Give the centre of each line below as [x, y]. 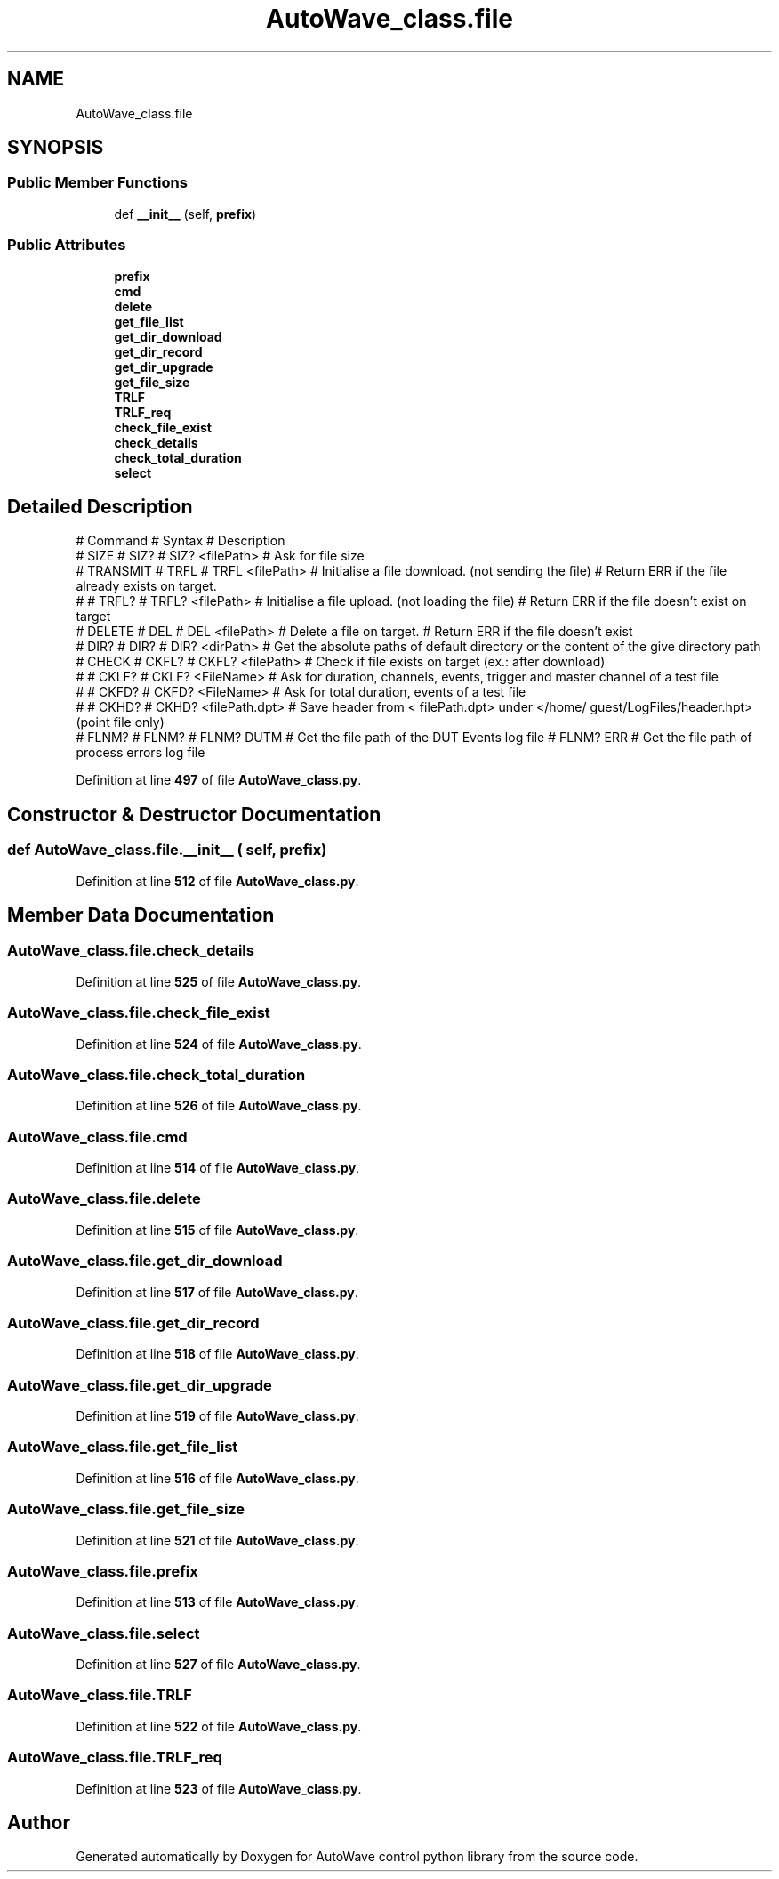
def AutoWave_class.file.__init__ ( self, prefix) [167, 850]
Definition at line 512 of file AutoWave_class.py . [217, 881]
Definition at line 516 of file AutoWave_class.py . [217, 1478]
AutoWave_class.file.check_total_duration [157, 1074]
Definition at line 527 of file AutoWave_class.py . [218, 1665]
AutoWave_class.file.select [104, 1633]
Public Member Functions [97, 183]
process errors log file [141, 753]
